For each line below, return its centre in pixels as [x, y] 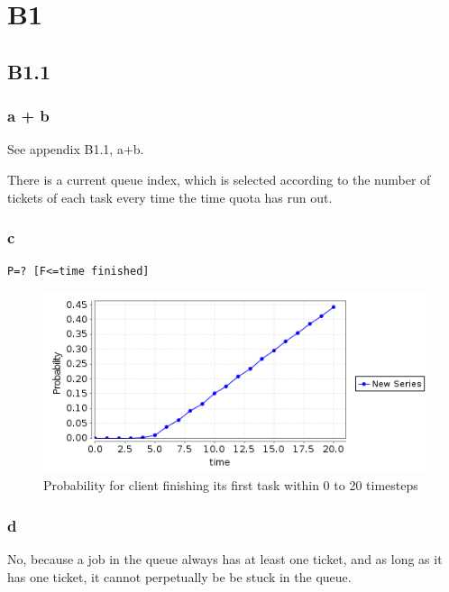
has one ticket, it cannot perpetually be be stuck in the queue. [179, 576]
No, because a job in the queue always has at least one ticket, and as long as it [225, 559]
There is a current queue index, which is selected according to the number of [219, 179]
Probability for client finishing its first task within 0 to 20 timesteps [231, 485]
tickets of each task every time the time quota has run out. [170, 197]
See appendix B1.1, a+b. [76, 149]
